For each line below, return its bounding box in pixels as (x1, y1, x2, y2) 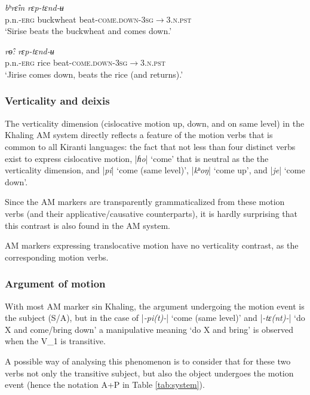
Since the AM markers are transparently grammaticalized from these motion (5, 195, 285, 208)
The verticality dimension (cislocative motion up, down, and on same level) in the (5, 117, 305, 129)
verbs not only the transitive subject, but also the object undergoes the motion (5, 366, 294, 379)
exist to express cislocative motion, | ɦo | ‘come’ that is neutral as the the (5, 152, 269, 164)
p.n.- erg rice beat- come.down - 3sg (5, 56, 128, 69)
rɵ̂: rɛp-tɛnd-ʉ (5, 44, 54, 57)
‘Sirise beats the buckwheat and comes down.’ (5, 25, 172, 37)
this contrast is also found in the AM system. (5, 219, 170, 231)
